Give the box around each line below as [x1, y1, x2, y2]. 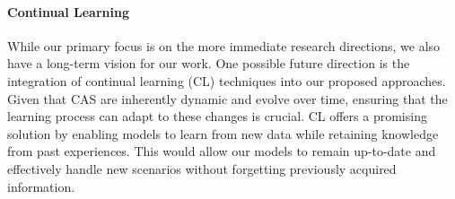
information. [7, 177, 75, 195]
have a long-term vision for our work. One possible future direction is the [7, 54, 410, 73]
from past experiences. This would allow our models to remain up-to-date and [7, 142, 436, 160]
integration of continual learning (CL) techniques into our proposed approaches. [7, 71, 446, 90]
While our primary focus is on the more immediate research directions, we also [7, 36, 441, 55]
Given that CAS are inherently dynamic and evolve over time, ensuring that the [7, 89, 448, 108]
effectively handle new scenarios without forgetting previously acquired [7, 159, 397, 177]
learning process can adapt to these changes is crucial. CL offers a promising [7, 107, 427, 125]
